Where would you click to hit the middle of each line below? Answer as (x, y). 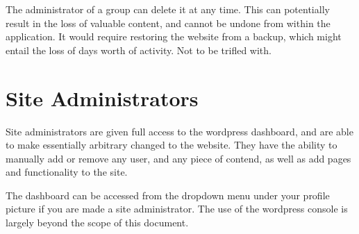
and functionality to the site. (67, 172)
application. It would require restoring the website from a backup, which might (174, 36)
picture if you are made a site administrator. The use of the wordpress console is (177, 209)
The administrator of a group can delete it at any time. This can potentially (168, 9)
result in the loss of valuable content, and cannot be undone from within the (168, 23)
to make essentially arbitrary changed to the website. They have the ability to (172, 145)
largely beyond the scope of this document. (97, 223)
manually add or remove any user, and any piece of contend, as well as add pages (178, 158)
